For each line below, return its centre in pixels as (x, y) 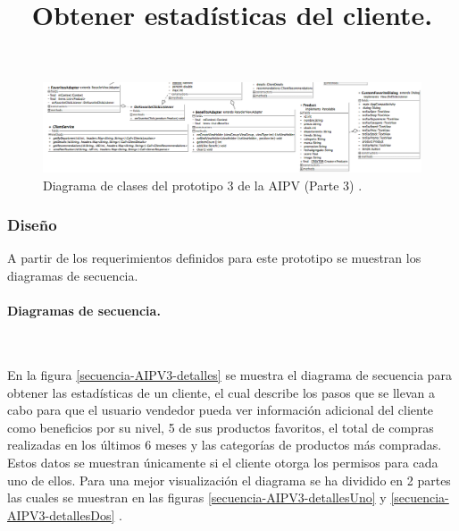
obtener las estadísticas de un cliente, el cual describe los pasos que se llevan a (221, 392)
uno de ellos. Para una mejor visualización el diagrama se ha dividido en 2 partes (229, 480)
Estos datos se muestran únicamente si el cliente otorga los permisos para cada (223, 462)
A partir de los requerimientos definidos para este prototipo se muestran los (214, 258)
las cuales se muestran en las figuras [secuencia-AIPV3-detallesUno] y (197, 497)
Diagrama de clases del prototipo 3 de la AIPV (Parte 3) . (203, 185)
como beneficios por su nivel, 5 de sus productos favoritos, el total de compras (221, 427)
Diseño (32, 225)
